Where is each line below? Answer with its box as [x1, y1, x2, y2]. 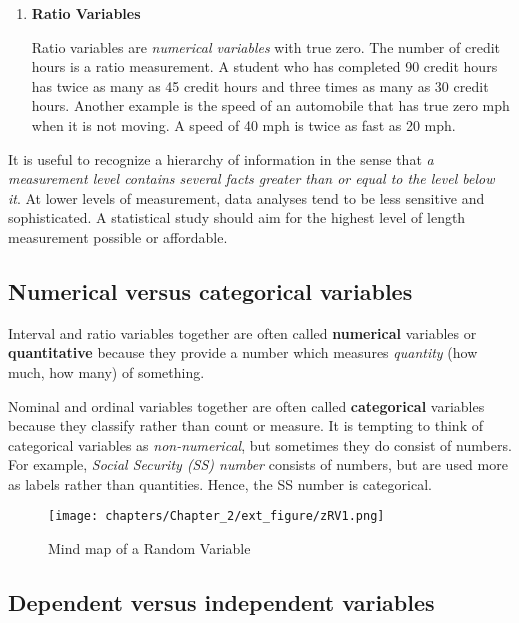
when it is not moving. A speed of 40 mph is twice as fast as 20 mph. [31, 114, 456, 135]
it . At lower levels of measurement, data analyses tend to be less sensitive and [8, 187, 485, 208]
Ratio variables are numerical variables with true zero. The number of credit [31, 36, 501, 57]
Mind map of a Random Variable [48, 538, 251, 559]
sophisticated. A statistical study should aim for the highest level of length [8, 207, 466, 228]
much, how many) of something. [8, 361, 205, 382]
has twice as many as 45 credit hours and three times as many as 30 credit [31, 75, 489, 96]
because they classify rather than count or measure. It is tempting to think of [8, 415, 483, 436]
